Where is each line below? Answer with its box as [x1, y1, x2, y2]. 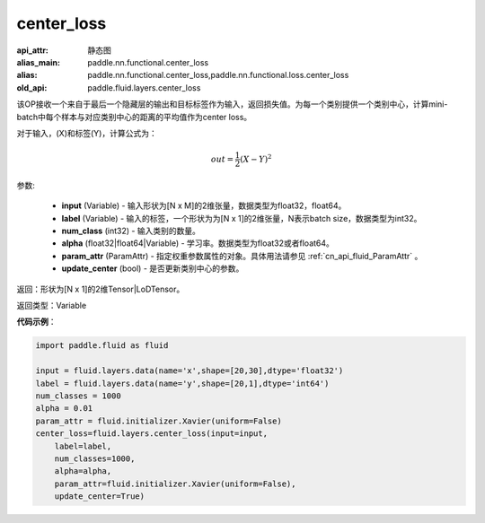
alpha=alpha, [54, 466, 112, 476]
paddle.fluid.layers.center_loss [87, 82, 201, 93]
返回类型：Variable [16, 301, 87, 310]
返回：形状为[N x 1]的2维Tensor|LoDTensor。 [16, 283, 185, 294]
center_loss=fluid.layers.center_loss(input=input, [35, 429, 269, 439]
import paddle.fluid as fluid [35, 341, 169, 351]
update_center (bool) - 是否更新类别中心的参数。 [61, 263, 244, 274]
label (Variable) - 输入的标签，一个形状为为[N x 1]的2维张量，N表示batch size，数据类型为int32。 [61, 213, 422, 223]
